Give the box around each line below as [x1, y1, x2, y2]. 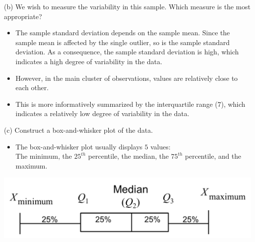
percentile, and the [185, 151, 241, 161]
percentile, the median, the [88, 151, 169, 161]
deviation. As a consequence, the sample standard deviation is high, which [15, 47, 239, 57]
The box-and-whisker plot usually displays [15, 141, 143, 151]
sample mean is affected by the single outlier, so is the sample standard [15, 37, 230, 47]
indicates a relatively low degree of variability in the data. [15, 108, 189, 119]
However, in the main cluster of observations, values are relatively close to [15, 73, 238, 83]
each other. [15, 82, 49, 93]
